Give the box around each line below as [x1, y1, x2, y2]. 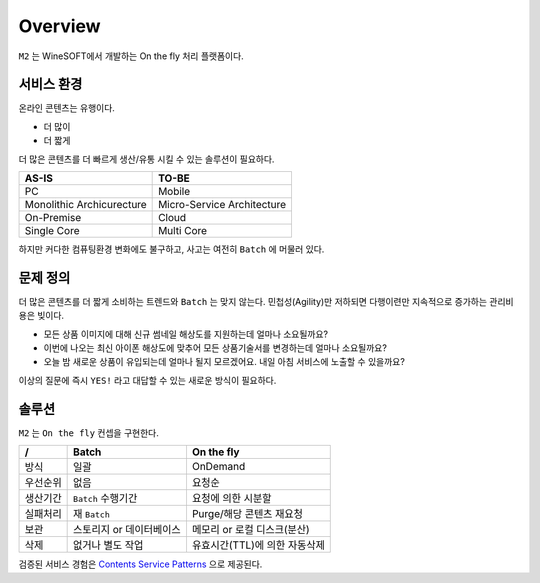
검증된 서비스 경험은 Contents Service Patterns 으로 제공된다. [18, 558, 263, 570]
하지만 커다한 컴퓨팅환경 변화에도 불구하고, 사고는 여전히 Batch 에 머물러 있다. [18, 243, 325, 255]
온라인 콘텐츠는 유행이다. [18, 102, 115, 114]
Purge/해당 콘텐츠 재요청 [191, 507, 304, 521]
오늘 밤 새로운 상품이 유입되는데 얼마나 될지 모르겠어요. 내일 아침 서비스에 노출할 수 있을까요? [43, 356, 405, 368]
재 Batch [73, 507, 110, 521]
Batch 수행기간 [73, 491, 138, 505]
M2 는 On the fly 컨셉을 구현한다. [18, 426, 159, 439]
